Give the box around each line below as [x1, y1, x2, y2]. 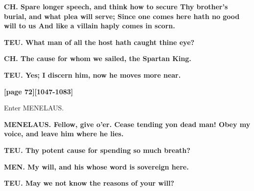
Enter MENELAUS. [4, 103, 64, 113]
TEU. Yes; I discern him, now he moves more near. [4, 69, 181, 80]
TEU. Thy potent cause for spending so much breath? [4, 145, 190, 155]
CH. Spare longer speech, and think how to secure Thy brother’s [4, 1, 228, 11]
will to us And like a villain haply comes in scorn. [4, 21, 175, 31]
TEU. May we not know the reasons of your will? [4, 178, 174, 188]
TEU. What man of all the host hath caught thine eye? [4, 37, 195, 47]
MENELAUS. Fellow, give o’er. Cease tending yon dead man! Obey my [4, 119, 251, 129]
